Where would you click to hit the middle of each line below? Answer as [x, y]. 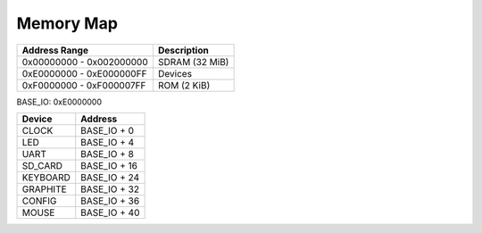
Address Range [55, 50]
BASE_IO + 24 [110, 177]
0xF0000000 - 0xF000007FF [84, 85]
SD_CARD [42, 165]
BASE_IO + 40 [110, 212]
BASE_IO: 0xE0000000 [59, 102]
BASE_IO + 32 [110, 189]
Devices [175, 73]
